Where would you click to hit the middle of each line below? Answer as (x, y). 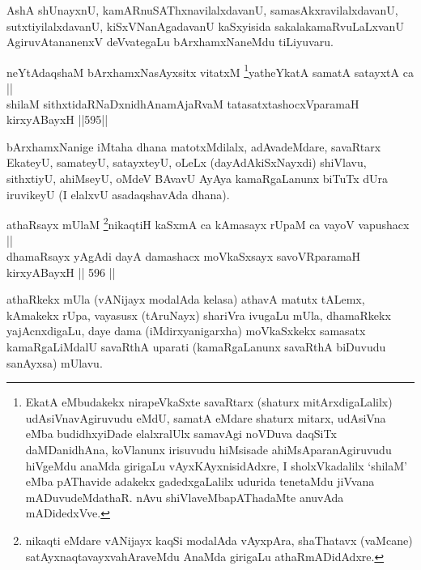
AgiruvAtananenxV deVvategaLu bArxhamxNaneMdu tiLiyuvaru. (170, 42)
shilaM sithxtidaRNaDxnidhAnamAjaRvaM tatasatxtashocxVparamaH (183, 103)
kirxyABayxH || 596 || (61, 272)
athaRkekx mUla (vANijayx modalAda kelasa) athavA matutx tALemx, (186, 299)
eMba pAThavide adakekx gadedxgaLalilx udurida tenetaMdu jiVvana (200, 481)
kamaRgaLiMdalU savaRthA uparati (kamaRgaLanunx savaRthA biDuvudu (196, 347)
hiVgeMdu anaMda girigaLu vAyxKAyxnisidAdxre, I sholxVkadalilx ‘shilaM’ (216, 465)
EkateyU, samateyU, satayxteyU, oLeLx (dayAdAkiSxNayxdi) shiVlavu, (187, 162)
